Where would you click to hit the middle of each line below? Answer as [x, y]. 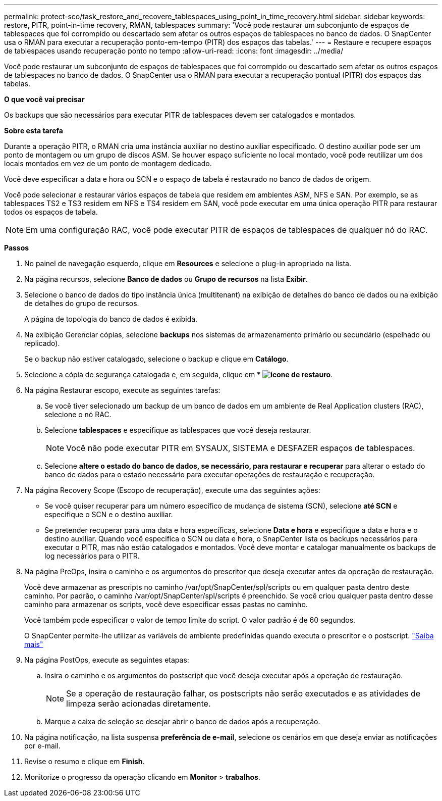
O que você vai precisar [44, 99]
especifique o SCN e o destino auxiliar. [109, 514]
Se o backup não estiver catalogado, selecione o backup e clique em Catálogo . [156, 359]
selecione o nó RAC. [78, 414]
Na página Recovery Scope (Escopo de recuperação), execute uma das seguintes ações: [172, 490]
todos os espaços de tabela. [51, 212]
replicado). [42, 343]
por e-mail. [42, 746]
